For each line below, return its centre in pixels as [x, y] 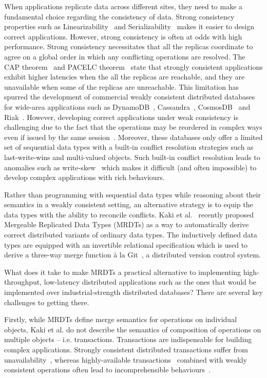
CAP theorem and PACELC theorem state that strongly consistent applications [133, 66]
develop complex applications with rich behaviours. [84, 177]
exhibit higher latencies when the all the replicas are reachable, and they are [125, 77]
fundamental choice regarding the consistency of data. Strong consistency [119, 16]
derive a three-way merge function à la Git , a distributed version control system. [132, 255]
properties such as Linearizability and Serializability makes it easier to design [129, 26]
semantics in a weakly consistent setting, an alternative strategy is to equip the [129, 204]
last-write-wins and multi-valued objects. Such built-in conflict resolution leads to [132, 157]
